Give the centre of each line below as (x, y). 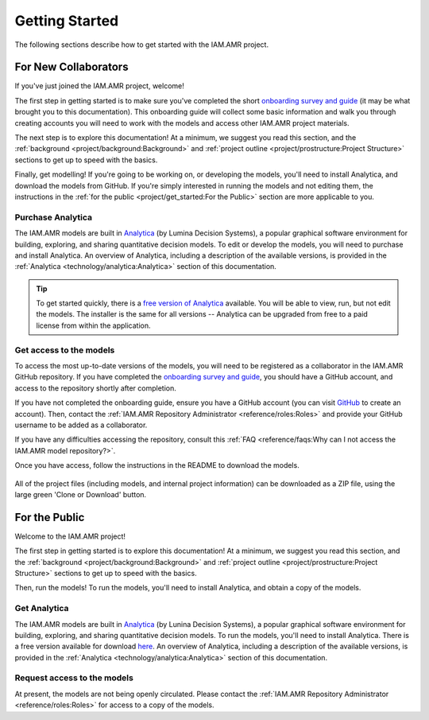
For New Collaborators (71, 67)
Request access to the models (74, 678)
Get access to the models (65, 350)
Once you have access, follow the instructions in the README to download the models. (157, 465)
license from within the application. (93, 325)
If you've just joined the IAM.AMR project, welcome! (99, 86)
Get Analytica (42, 609)
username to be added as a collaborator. (81, 425)
